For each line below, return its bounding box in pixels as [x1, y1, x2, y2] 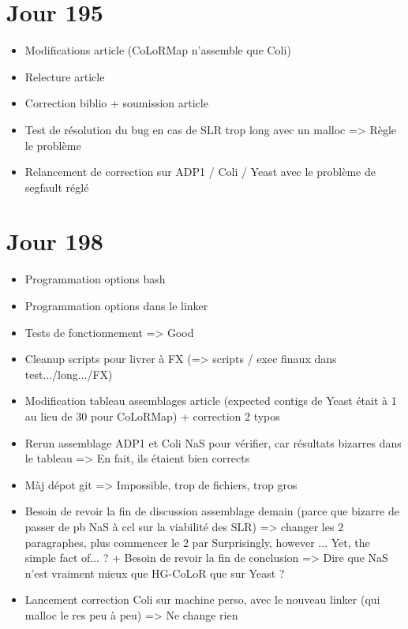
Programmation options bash [24, 271, 166, 287]
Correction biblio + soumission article [24, 95, 208, 111]
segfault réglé [24, 178, 89, 195]
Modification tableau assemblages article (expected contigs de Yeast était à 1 [24, 392, 397, 409]
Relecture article [24, 68, 105, 84]
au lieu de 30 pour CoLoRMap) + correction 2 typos [24, 407, 280, 424]
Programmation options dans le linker [24, 298, 208, 313]
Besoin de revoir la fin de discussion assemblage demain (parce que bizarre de [24, 503, 399, 519]
